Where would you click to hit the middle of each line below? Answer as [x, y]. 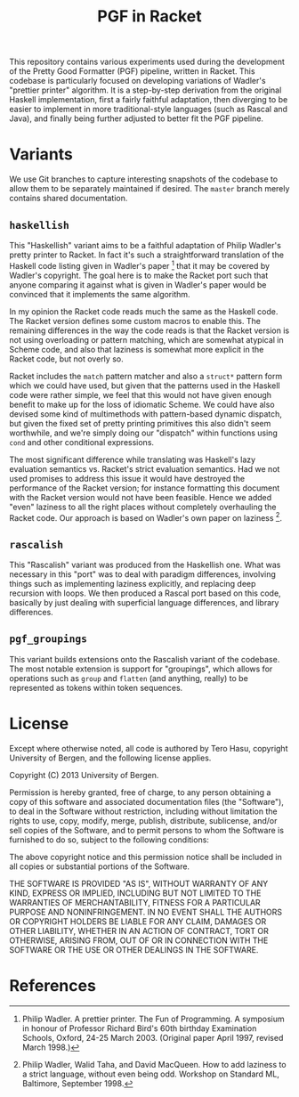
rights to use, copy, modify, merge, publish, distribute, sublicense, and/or [143, 820]
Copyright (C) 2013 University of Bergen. [84, 775]
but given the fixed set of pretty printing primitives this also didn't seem [140, 423]
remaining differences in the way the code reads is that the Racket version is [149, 330]
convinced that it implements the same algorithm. [100, 294]
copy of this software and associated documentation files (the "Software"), [147, 801]
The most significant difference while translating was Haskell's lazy [133, 459]
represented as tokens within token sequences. [96, 687]
